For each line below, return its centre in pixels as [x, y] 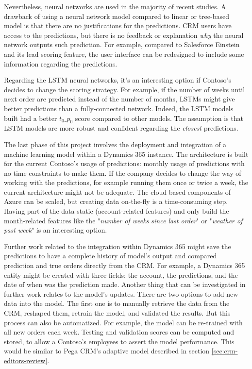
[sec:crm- [225, 351]
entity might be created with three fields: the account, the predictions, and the [121, 275]
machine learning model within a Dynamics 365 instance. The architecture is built [126, 154]
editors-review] [26, 360]
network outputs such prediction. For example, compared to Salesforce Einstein [122, 44]
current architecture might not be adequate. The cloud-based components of [117, 192]
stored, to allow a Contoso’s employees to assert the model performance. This [119, 341]
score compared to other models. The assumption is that [159, 118]
